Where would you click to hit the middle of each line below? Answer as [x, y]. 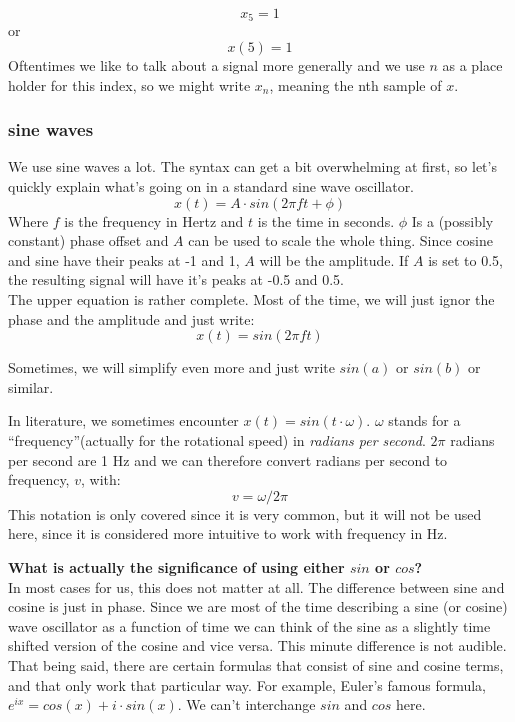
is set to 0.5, [466, 259]
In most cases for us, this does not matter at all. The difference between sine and [256, 586]
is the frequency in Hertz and [154, 220]
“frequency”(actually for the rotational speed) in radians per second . [217, 439]
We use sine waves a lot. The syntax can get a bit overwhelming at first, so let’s [252, 166]
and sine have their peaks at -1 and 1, [124, 259]
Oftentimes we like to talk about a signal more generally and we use [216, 65]
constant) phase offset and [88, 240]
